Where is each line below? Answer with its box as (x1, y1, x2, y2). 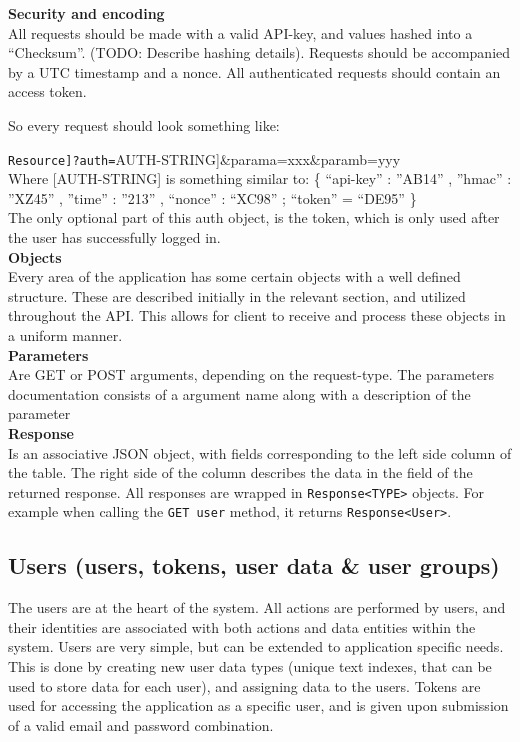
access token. (8, 81, 87, 102)
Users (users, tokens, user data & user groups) (8, 550, 500, 581)
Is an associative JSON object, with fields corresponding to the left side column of (8, 442, 512, 463)
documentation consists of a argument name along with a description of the (8, 383, 471, 404)
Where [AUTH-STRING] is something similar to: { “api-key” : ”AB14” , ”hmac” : (8, 168, 512, 189)
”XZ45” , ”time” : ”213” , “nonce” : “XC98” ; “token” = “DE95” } (8, 187, 417, 208)
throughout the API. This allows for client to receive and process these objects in (8, 305, 506, 326)
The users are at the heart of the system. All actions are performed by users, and (8, 597, 506, 618)
